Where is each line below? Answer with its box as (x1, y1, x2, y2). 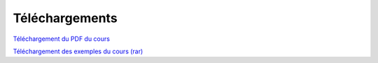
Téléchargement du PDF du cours (13, 35, 110, 43)
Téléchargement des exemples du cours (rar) (13, 47, 143, 55)
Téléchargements (13, 10, 118, 26)
